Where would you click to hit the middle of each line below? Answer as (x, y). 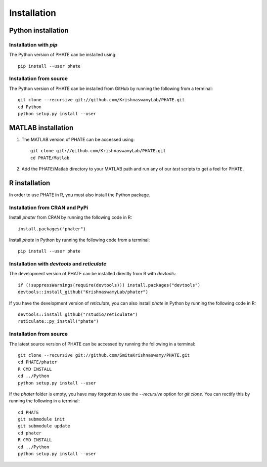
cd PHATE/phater (38, 362)
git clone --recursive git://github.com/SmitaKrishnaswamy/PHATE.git (104, 355)
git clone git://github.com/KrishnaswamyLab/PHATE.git (98, 151)
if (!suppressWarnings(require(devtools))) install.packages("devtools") (109, 285)
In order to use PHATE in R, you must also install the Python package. (80, 195)
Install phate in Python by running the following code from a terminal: (80, 240)
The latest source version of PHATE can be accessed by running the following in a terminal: (102, 344)
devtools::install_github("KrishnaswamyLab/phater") (83, 292)
